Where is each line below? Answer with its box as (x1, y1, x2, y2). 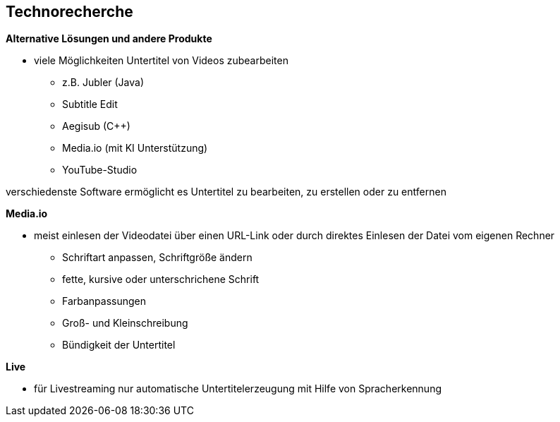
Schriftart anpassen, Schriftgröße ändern (62, 251, 252, 264)
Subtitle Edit (62, 98, 118, 111)
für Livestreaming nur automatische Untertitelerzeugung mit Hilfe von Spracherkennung (34, 382, 442, 395)
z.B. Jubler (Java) (62, 76, 145, 89)
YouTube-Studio (62, 164, 138, 176)
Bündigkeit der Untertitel (62, 339, 176, 351)
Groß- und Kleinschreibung (62, 317, 188, 330)
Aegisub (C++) (62, 120, 130, 133)
